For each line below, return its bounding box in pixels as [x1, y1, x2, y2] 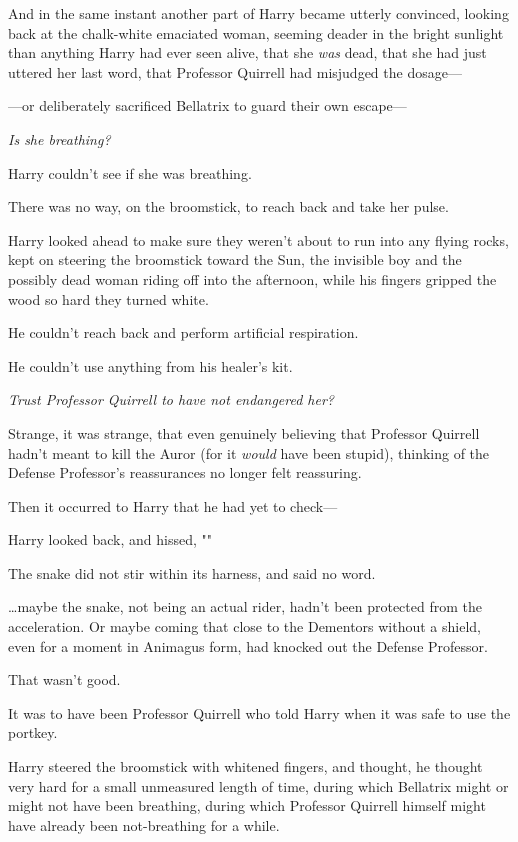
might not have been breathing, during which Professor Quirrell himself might [8, 795, 486, 816]
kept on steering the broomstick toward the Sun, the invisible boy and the [8, 249, 462, 270]
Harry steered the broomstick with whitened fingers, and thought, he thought [8, 756, 483, 777]
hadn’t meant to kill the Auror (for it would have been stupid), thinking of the [8, 442, 490, 463]
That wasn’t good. [8, 669, 121, 690]
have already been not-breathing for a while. [8, 814, 280, 835]
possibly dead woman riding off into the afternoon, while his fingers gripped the [8, 268, 497, 289]
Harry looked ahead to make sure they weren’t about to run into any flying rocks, [8, 229, 509, 250]
